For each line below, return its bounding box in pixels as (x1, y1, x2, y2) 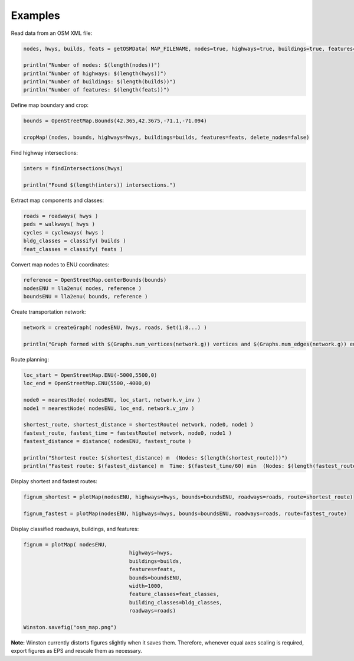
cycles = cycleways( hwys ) (23, 229, 104, 236)
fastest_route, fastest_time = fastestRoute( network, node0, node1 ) (23, 429, 232, 437)
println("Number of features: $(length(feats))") (23, 86, 170, 93)
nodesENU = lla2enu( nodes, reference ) (23, 285, 142, 292)
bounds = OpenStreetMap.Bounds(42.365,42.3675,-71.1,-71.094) (23, 118, 207, 124)
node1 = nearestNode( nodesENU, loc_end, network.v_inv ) (23, 405, 195, 412)
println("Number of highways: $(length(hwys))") (23, 70, 167, 77)
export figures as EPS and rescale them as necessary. (11, 647, 143, 655)
